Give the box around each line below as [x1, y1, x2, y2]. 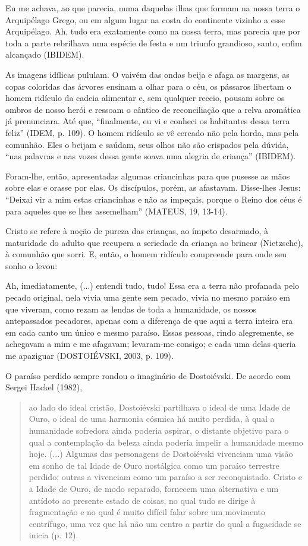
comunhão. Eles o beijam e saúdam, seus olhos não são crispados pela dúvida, [5, 138, 289, 150]
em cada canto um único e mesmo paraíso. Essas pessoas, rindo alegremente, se [5, 326, 294, 338]
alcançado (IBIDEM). [5, 48, 84, 61]
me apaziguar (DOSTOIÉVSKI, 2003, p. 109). [5, 349, 174, 362]
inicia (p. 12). [29, 529, 78, 541]
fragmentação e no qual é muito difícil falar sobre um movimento [29, 506, 266, 518]
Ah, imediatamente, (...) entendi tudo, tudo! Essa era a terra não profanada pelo [5, 279, 300, 292]
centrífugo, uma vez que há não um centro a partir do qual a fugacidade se [29, 517, 301, 529]
